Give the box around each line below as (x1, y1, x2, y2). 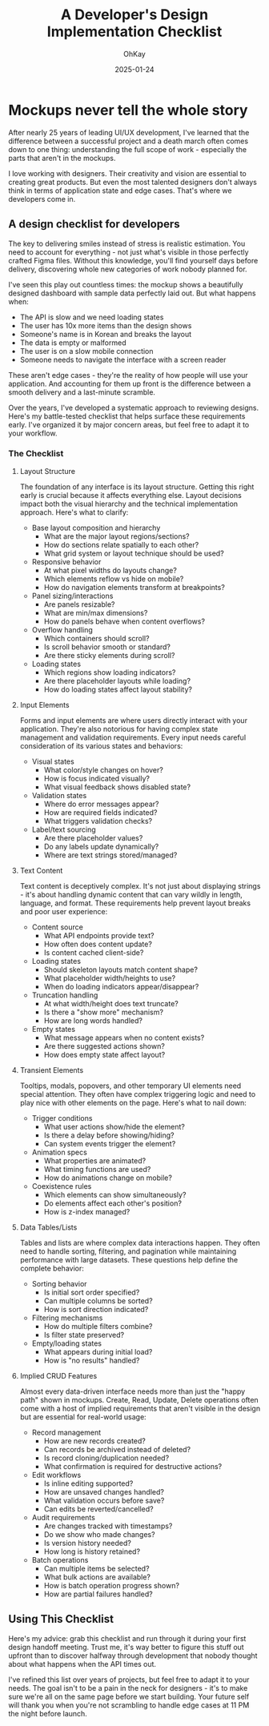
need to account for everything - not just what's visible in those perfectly (8, 247, 250, 257)
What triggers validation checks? (43, 816, 153, 825)
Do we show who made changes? (43, 1529, 155, 1539)
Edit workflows (31, 1470, 82, 1479)
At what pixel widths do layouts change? (43, 565, 178, 575)
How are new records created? (43, 1435, 146, 1446)
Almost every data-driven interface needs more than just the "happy (19, 1387, 246, 1396)
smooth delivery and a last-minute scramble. (8, 387, 156, 397)
